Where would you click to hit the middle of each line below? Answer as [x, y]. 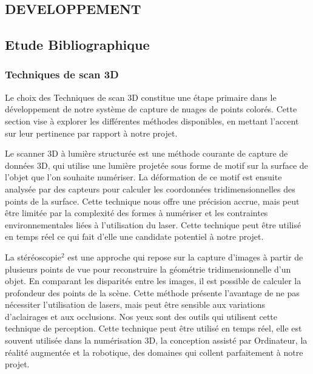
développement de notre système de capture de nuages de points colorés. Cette [151, 109]
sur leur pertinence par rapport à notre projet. [91, 133]
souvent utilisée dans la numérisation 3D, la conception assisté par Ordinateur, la [156, 340]
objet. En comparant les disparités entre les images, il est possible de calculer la [153, 281]
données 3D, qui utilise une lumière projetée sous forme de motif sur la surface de [156, 165]
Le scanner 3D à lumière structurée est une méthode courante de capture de [146, 153]
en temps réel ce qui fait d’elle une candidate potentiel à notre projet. [134, 236]
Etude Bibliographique [77, 45]
